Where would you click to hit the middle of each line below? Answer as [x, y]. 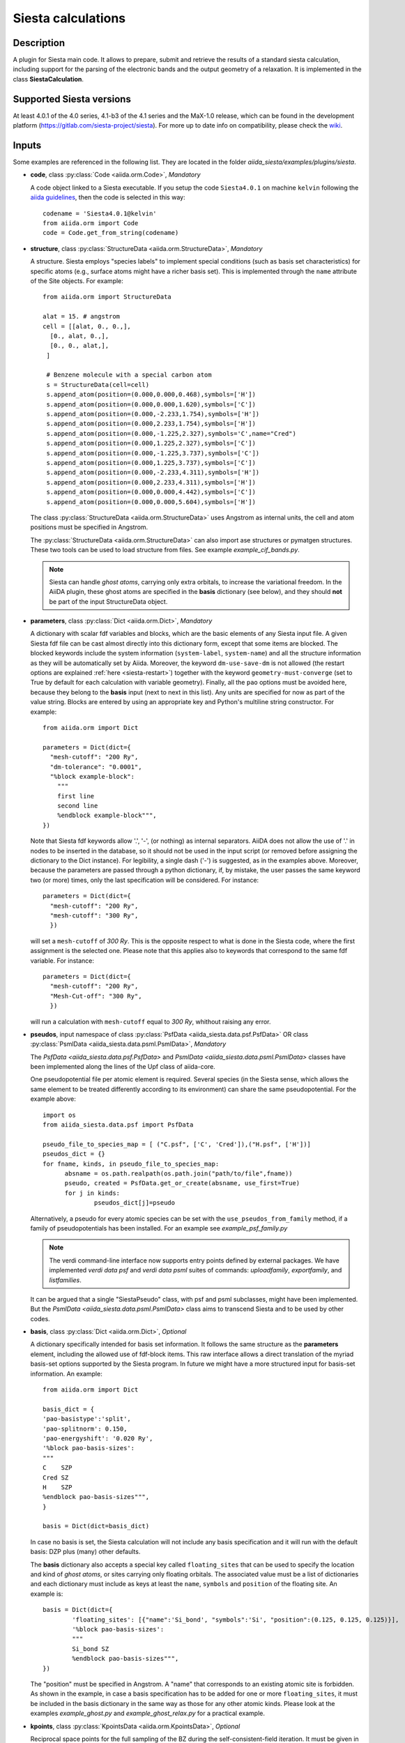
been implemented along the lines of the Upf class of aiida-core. [123, 1067]
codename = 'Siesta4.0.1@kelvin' [100, 213]
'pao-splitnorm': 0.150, [85, 1429]
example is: [47, 1594]
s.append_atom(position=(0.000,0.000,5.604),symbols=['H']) [151, 502]
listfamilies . [65, 1280]
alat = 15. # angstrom [82, 317]
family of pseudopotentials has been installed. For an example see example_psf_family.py [159, 1228]
